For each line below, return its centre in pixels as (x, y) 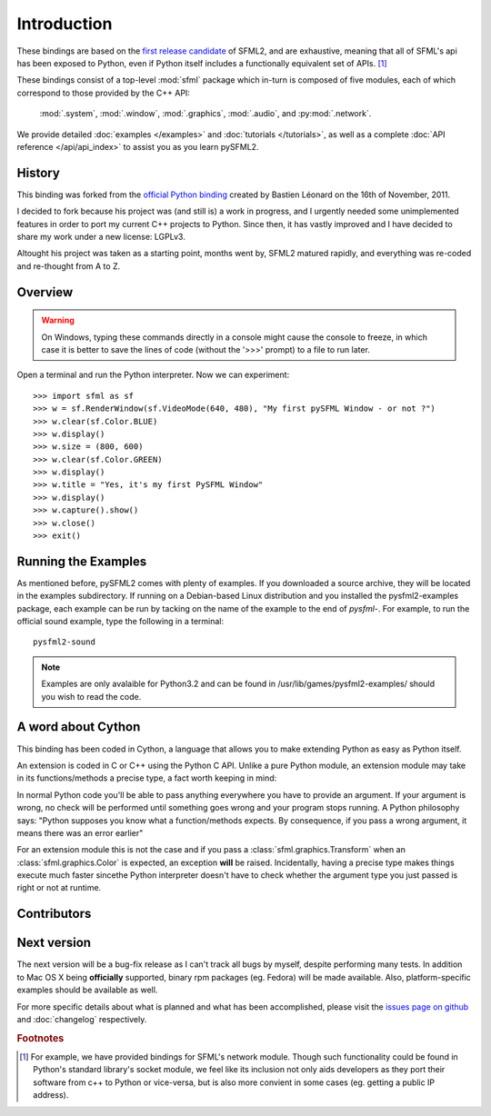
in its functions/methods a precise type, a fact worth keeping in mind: (147, 778)
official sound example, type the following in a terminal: (120, 622)
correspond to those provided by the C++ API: (104, 93)
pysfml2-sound (64, 642)
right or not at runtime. (59, 888)
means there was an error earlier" (80, 832)
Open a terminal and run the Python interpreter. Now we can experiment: (153, 375)
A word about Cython (79, 727)
